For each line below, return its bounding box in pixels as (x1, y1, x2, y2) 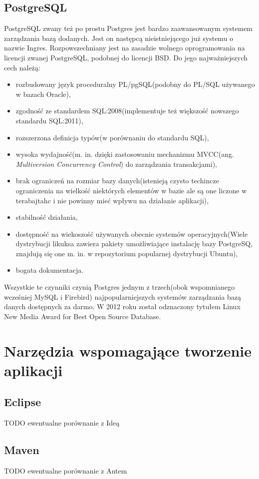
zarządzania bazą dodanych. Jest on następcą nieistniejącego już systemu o (4, 32, 234, 43)
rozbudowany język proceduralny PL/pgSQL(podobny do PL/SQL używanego (15, 79, 255, 89)
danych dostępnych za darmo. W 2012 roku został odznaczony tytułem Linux (4, 301, 241, 312)
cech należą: (4, 62, 40, 72)
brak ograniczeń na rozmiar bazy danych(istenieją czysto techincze (15, 175, 219, 186)
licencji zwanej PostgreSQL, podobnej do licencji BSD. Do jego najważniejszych (4, 52, 248, 62)
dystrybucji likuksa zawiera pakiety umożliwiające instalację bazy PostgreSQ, (15, 238, 253, 249)
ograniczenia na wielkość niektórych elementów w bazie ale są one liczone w (15, 185, 247, 195)
